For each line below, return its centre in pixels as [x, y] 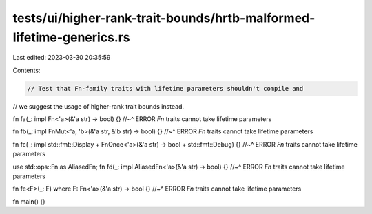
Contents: [27, 70]
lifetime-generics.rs [71, 37]
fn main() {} [29, 201]
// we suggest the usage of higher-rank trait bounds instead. [99, 106]
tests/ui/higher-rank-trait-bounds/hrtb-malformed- [164, 18]
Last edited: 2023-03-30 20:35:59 [62, 58]
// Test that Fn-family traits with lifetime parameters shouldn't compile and [165, 88]
